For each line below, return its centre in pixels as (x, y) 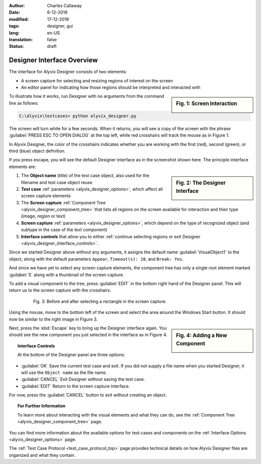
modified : (19, 19)
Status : (16, 46)
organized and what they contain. (42, 455)
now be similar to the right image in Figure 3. (53, 319)
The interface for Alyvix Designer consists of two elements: (68, 72)
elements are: (22, 167)
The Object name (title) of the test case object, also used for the (85, 176)
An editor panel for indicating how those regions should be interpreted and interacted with (111, 88)
